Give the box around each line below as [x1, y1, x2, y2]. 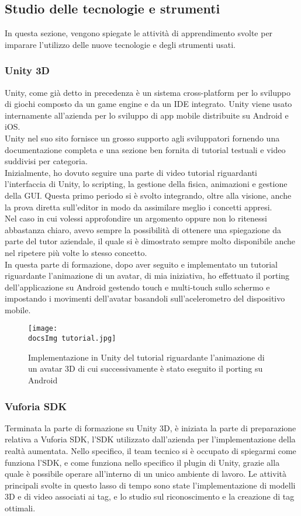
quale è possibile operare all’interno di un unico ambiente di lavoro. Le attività [5, 467, 286, 480]
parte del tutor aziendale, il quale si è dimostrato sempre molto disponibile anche [5, 235, 296, 247]
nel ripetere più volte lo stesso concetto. [5, 246, 147, 258]
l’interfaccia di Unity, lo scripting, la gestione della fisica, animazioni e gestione [5, 178, 288, 190]
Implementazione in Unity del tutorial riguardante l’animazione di [28, 351, 265, 363]
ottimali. [5, 501, 36, 514]
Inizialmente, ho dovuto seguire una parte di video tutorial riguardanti [5, 166, 257, 178]
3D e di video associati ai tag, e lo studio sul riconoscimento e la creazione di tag [5, 490, 295, 503]
